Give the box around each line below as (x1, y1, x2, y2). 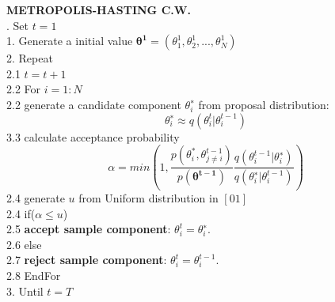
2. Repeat (6, 50, 53, 66)
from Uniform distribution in (78, 190, 219, 206)
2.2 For (6, 81, 41, 97)
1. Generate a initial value (6, 32, 133, 49)
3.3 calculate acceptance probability (6, 128, 180, 145)
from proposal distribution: (198, 96, 329, 112)
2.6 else (6, 236, 42, 252)
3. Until (6, 282, 44, 299)
